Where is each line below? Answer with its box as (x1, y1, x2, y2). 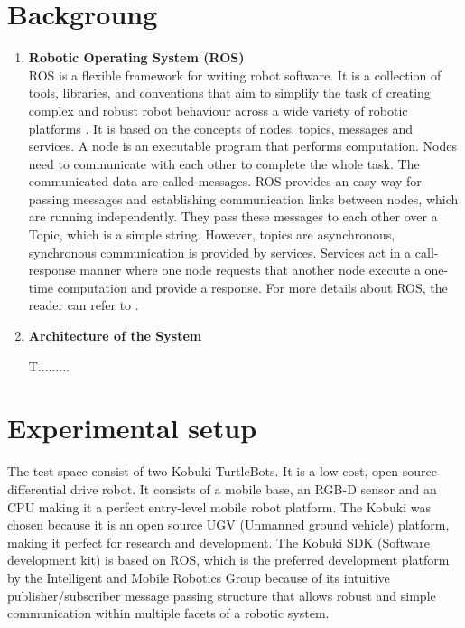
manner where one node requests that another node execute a (79, 260, 421, 279)
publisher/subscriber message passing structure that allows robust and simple (7, 586, 436, 605)
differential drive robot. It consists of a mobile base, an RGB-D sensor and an (7, 479, 437, 498)
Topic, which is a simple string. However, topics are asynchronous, (28, 225, 395, 244)
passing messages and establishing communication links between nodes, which (28, 189, 459, 208)
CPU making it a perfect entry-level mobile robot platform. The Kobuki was (7, 497, 432, 516)
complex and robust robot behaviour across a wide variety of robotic (28, 100, 408, 119)
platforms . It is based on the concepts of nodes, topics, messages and (28, 118, 414, 137)
